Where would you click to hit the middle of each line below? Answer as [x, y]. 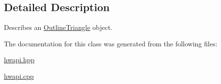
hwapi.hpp [19, 60]
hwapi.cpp [19, 76]
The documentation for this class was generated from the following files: [111, 43]
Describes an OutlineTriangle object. [58, 27]
